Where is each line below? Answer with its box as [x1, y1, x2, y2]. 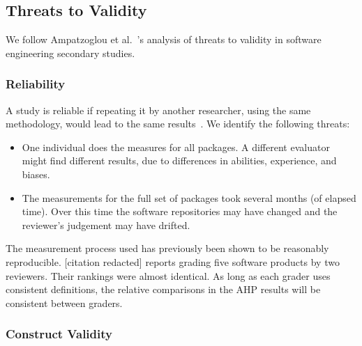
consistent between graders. [6, 295, 123, 310]
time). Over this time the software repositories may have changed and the [22, 204, 338, 219]
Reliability [6, 75, 66, 93]
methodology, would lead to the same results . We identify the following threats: [6, 116, 350, 131]
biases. [22, 166, 50, 181]
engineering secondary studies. [6, 45, 135, 60]
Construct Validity [6, 325, 112, 343]
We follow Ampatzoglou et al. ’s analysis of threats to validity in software [6, 32, 322, 47]
